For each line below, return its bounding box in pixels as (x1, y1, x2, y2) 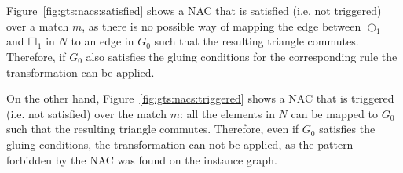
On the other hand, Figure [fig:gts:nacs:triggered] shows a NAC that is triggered (6, 90, 394, 106)
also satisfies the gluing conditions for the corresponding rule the (86, 48, 398, 64)
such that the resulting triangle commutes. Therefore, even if (6, 121, 299, 137)
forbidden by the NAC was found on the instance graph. (6, 151, 277, 168)
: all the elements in (179, 105, 275, 121)
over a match (6, 17, 69, 34)
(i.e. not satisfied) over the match (6, 105, 167, 121)
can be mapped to (291, 105, 378, 121)
